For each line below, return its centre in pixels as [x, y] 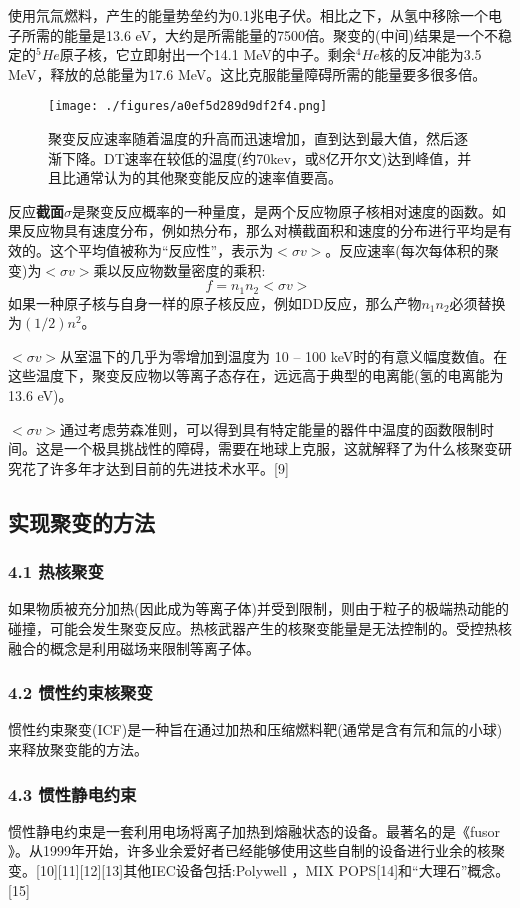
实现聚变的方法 [81, 521]
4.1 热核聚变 [56, 571]
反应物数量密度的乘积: [193, 269]
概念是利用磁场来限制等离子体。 [154, 647]
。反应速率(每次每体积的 [405, 250]
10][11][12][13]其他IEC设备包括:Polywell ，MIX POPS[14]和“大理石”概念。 [274, 869]
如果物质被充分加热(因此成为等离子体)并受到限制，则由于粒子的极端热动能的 [258, 608]
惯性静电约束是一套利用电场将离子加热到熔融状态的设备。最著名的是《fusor [254, 830]
